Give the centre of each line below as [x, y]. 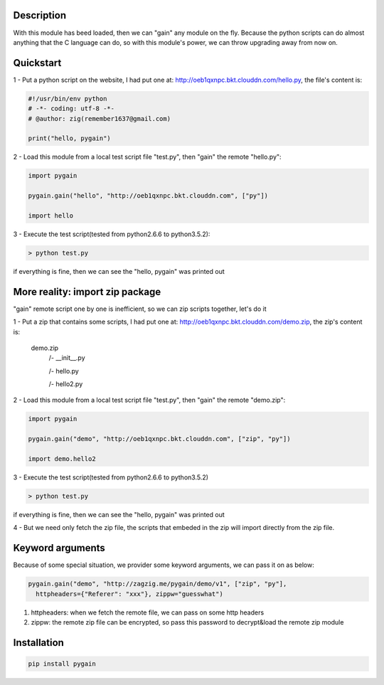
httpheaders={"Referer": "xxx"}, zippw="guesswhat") [129, 594]
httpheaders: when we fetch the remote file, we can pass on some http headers [148, 612]
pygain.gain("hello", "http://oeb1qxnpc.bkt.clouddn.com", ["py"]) [148, 196]
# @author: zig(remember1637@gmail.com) [99, 118]
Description [40, 15]
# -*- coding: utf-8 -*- [71, 109]
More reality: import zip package [87, 292]
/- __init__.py [67, 358]
